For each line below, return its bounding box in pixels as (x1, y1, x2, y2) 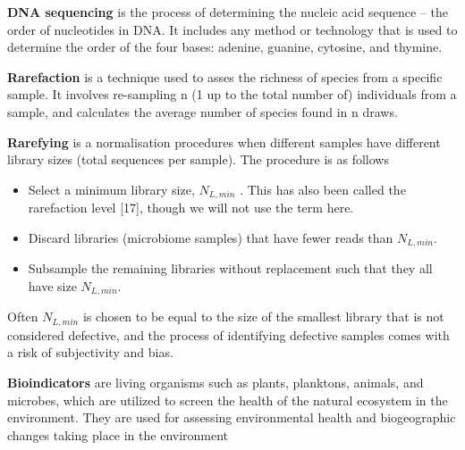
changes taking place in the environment (7, 425, 229, 444)
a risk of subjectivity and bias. (7, 343, 173, 362)
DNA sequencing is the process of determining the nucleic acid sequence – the (7, 3, 449, 21)
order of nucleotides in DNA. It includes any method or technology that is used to (7, 20, 458, 38)
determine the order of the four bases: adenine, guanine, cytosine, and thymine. (7, 37, 443, 56)
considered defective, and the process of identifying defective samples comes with (7, 325, 450, 344)
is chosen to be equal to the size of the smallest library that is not (82, 307, 444, 326)
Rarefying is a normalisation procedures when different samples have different (7, 132, 441, 151)
